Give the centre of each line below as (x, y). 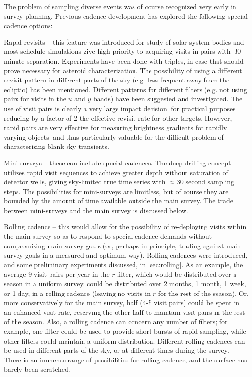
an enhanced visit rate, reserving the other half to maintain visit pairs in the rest (125, 312)
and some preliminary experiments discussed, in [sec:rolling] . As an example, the (124, 264)
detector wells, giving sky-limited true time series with (85, 182)
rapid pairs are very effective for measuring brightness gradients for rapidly (116, 127)
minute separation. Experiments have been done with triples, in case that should (124, 60)
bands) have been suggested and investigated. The (168, 99)
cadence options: (28, 25)
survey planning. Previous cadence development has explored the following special (126, 16)
